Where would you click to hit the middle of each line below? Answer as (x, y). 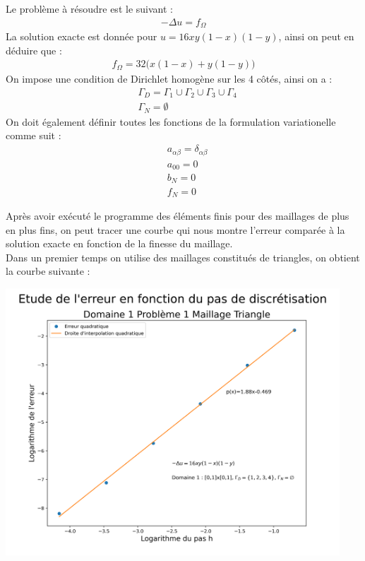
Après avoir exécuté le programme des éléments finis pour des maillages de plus (178, 215)
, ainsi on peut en (316, 36)
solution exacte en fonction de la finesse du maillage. (119, 243)
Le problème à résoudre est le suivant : (89, 8)
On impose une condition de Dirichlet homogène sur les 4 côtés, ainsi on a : (169, 79)
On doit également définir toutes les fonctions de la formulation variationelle (171, 121)
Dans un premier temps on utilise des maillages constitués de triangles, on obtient (183, 257)
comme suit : (34, 135)
